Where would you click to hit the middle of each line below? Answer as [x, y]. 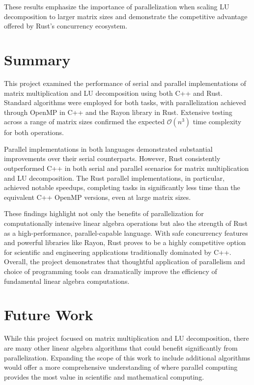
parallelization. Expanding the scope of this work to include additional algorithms [127, 357]
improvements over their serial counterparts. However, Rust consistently [112, 158]
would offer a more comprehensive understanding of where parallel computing [121, 367]
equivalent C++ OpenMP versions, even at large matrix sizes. [98, 197]
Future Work [49, 315]
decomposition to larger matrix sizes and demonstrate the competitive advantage [126, 16]
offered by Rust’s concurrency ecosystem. [66, 26]
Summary [37, 59]
